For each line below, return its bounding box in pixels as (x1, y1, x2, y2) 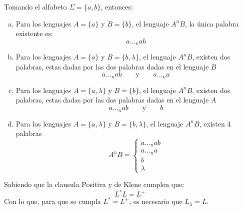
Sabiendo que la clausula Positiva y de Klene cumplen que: (4, 179, 184, 189)
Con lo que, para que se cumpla (4, 196, 101, 206)
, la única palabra (184, 18, 239, 28)
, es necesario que (129, 196, 182, 206)
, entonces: (100, 1, 133, 11)
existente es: (15, 28, 53, 38)
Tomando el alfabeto (4, 1, 67, 11)
